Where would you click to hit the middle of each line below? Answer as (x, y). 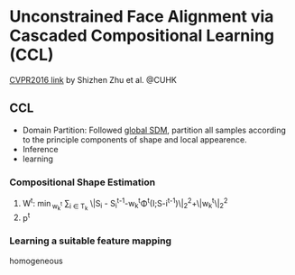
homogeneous (36, 261)
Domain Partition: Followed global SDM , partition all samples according (154, 130)
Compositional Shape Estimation (83, 182)
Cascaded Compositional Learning (142, 36)
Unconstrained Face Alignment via (142, 17)
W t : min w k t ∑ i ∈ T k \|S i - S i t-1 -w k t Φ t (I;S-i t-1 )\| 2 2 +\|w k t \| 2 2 (125, 204)
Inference (40, 149)
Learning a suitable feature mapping (91, 241)
